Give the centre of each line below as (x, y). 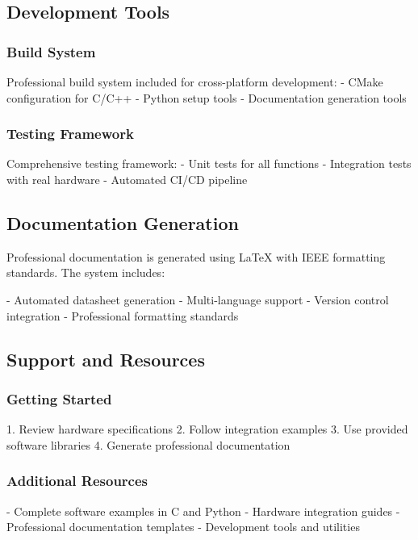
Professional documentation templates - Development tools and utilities (183, 527)
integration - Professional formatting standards (123, 315)
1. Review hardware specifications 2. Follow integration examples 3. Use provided (207, 429)
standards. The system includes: (86, 272)
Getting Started (59, 398)
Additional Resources (77, 481)
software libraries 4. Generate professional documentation (148, 444)
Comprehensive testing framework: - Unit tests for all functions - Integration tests (209, 163)
